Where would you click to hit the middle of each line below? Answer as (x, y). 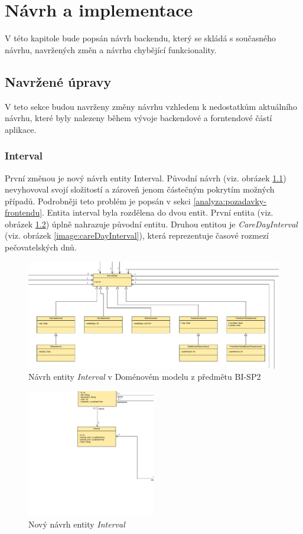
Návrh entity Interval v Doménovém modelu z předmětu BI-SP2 (145, 377)
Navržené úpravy (58, 81)
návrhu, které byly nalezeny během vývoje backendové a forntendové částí (139, 118)
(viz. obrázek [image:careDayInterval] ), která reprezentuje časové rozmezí (137, 235)
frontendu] (24, 212)
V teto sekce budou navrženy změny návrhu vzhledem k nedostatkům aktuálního (151, 106)
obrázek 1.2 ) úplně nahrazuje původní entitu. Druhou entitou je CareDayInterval (151, 224)
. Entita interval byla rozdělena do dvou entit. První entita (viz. (158, 212)
